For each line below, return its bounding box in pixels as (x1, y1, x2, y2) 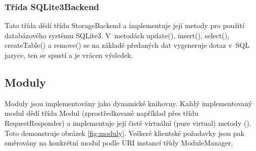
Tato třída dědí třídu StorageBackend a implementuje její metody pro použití (5, 20, 244, 31)
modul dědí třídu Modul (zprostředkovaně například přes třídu (5, 108, 198, 118)
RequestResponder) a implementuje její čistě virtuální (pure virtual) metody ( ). (5, 117, 251, 128)
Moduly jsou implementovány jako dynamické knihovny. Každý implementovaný (5, 98, 252, 108)
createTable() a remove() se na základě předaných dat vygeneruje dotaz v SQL (5, 40, 249, 50)
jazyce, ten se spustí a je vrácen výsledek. (5, 50, 133, 60)
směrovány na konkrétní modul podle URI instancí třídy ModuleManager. (5, 137, 233, 148)
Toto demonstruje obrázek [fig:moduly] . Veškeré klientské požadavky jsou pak (5, 127, 244, 138)
